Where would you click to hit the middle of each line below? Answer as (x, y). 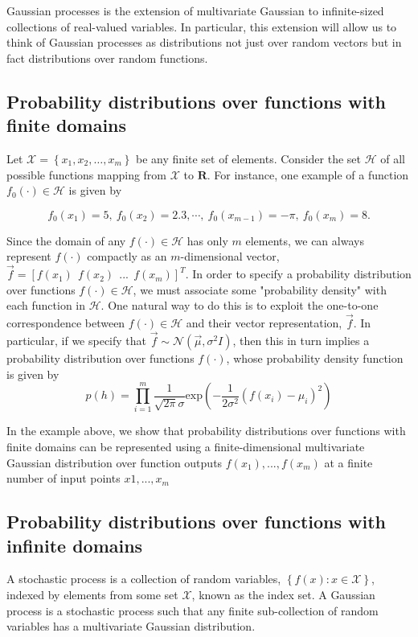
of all (393, 158)
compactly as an (127, 256)
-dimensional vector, (230, 256)
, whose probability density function (315, 358)
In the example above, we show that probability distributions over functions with (206, 431)
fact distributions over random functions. (107, 58)
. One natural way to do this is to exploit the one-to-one (240, 305)
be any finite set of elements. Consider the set (248, 158)
